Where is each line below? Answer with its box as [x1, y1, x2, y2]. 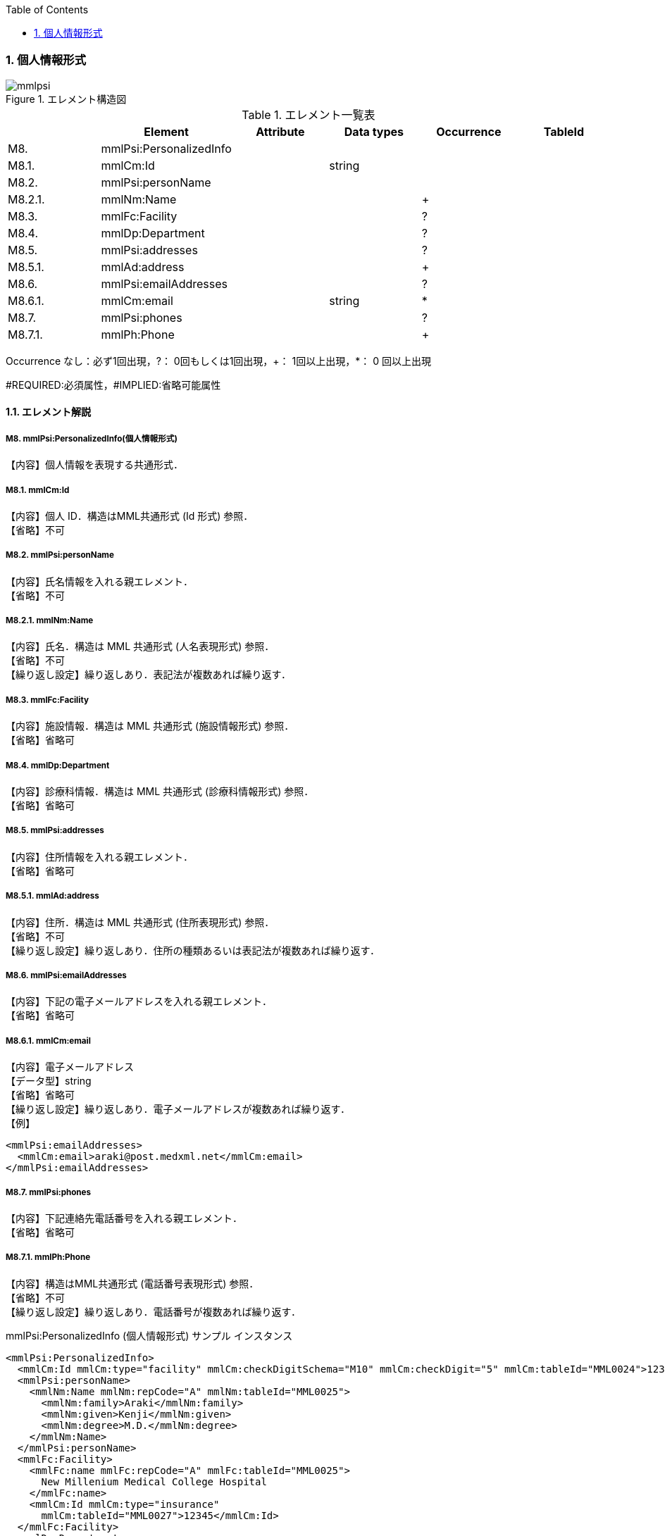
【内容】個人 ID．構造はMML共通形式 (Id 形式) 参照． [6, 509, 254, 522]
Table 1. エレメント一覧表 [242, 107, 375, 122]
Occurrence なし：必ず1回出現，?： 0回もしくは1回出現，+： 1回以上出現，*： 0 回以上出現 [6, 354, 431, 367]
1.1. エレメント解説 [6, 406, 92, 418]
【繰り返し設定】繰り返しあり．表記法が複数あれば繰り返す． [6, 668, 291, 681]
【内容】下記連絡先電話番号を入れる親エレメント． [6, 1211, 242, 1224]
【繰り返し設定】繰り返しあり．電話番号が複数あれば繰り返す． [6, 1305, 301, 1318]
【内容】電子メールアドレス [6, 1061, 134, 1073]
